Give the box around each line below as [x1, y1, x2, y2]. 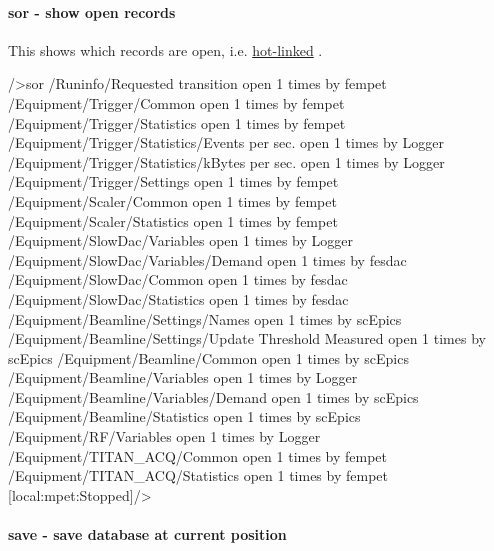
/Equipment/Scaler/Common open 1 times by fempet [8, 190, 337, 211]
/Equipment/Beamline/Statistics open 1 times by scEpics [8, 406, 361, 427]
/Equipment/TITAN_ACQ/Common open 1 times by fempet [8, 445, 388, 466]
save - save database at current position [8, 524, 287, 545]
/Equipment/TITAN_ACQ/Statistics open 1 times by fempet [8, 465, 388, 486]
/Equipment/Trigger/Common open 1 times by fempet [8, 92, 345, 113]
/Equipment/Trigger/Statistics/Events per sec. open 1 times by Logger [8, 132, 444, 153]
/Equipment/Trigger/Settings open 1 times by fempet [8, 171, 339, 192]
